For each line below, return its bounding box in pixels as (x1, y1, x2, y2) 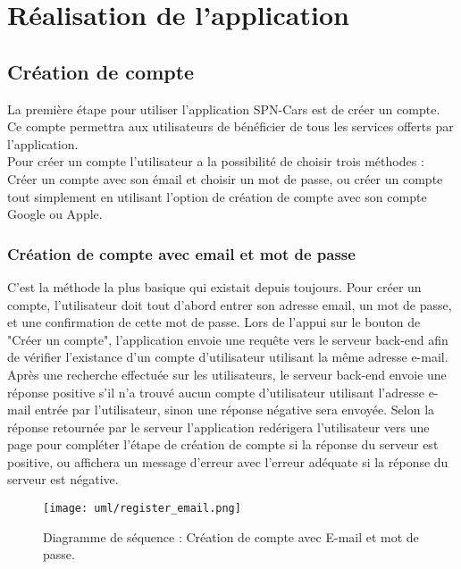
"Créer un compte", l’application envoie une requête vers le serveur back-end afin (7, 330, 448, 348)
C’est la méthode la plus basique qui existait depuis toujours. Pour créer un (7, 277, 422, 296)
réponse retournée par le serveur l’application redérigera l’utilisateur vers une (7, 417, 430, 436)
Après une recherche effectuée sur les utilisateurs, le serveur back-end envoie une (7, 364, 447, 383)
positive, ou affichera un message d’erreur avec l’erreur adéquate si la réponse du (7, 452, 448, 471)
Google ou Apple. (7, 205, 103, 223)
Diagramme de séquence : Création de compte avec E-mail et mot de (43, 527, 419, 546)
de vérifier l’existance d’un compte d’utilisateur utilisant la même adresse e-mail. (7, 347, 448, 366)
